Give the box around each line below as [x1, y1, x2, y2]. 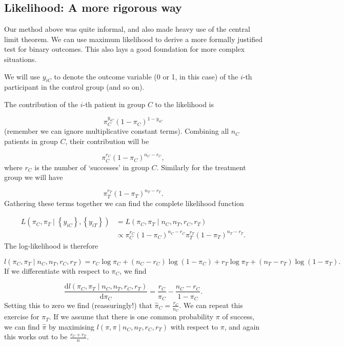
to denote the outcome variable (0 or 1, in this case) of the [54, 71, 238, 82]
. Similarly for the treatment [156, 161, 246, 172]
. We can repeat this [179, 299, 243, 310]
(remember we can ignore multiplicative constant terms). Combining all [4, 126, 229, 136]
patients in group [4, 136, 58, 147]
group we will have [4, 172, 63, 182]
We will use [4, 71, 41, 82]
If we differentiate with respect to [4, 265, 109, 276]
